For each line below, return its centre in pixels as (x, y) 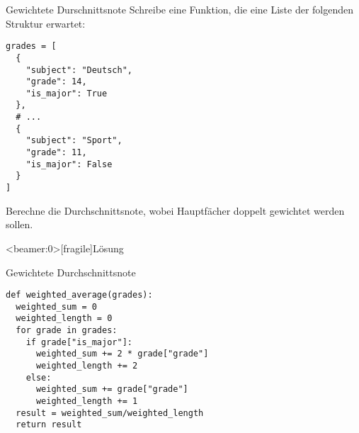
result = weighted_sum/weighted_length (110, 413)
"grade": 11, (56, 153)
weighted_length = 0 (64, 319)
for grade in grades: (67, 331)
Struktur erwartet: (46, 23)
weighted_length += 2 (87, 366)
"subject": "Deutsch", (79, 70)
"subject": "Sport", (74, 141)
